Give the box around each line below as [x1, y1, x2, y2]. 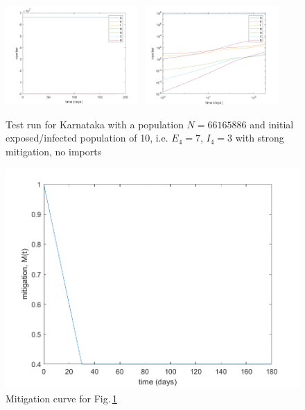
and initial [250, 117, 294, 131]
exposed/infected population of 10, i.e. [6, 130, 168, 145]
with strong [235, 130, 284, 145]
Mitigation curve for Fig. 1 [6, 391, 117, 405]
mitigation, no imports [6, 144, 102, 158]
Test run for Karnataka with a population [6, 117, 184, 131]
